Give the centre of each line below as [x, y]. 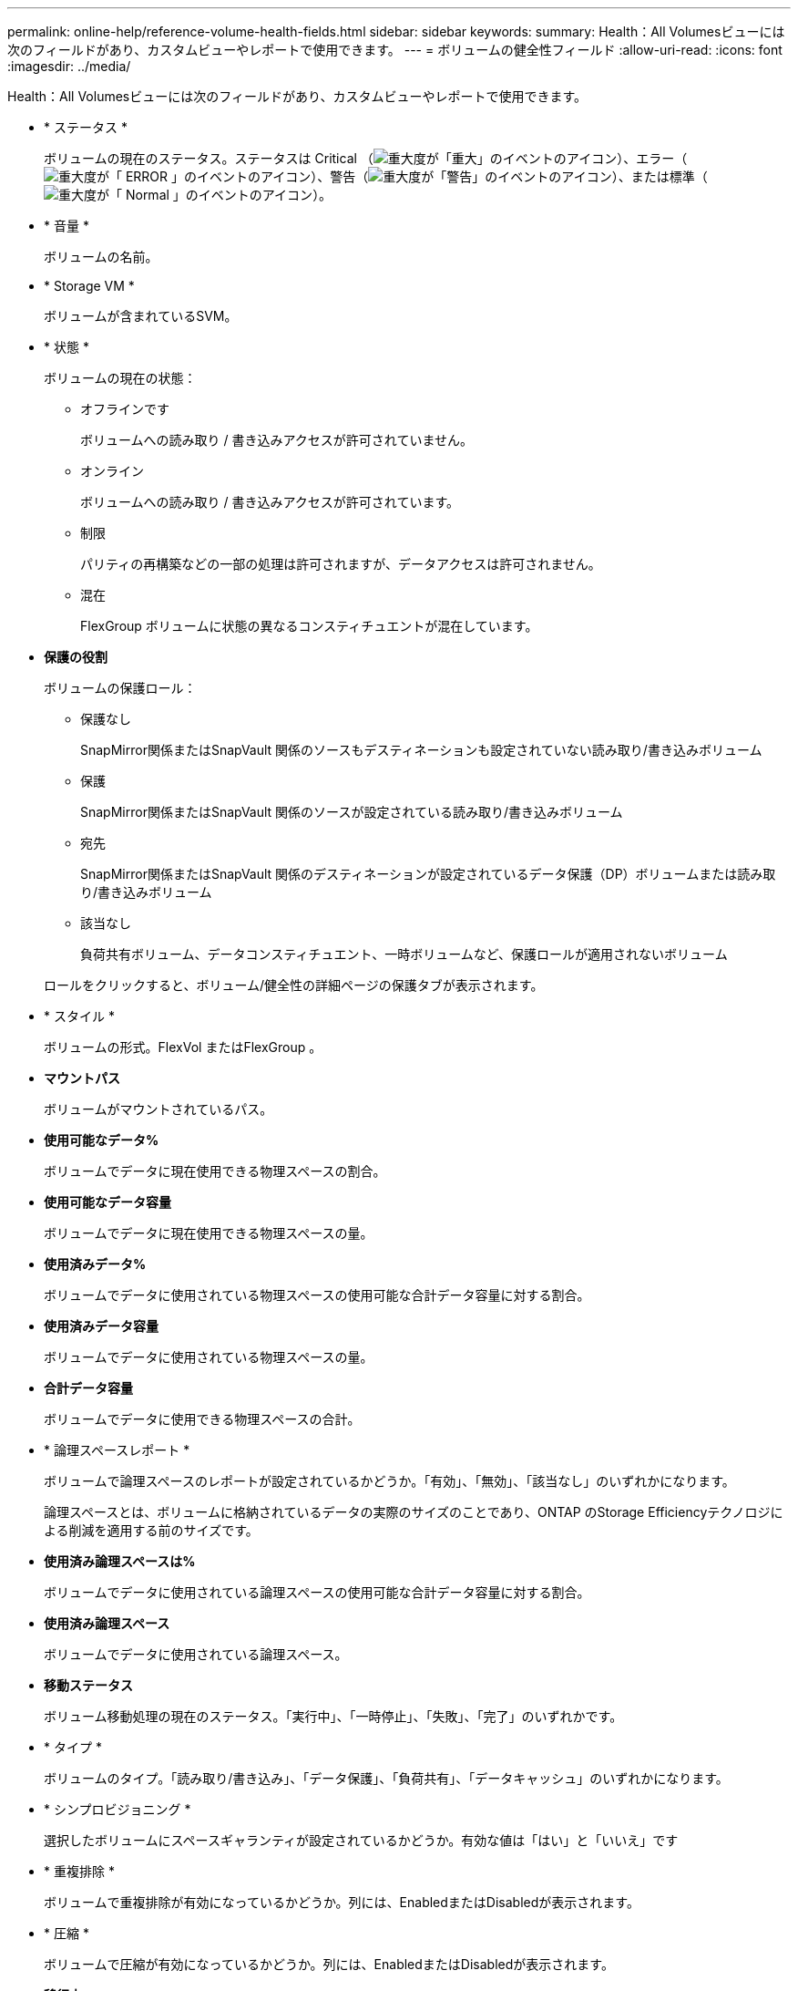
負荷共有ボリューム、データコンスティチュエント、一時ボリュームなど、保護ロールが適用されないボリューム [404, 954]
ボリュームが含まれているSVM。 [141, 316]
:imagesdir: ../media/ [69, 66]
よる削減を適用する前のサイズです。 [151, 1530]
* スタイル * [79, 1016]
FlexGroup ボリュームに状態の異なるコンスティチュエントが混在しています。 [309, 626]
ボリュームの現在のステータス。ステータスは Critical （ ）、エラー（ [366, 158]
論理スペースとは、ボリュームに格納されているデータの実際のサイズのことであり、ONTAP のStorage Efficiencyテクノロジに [414, 1512]
